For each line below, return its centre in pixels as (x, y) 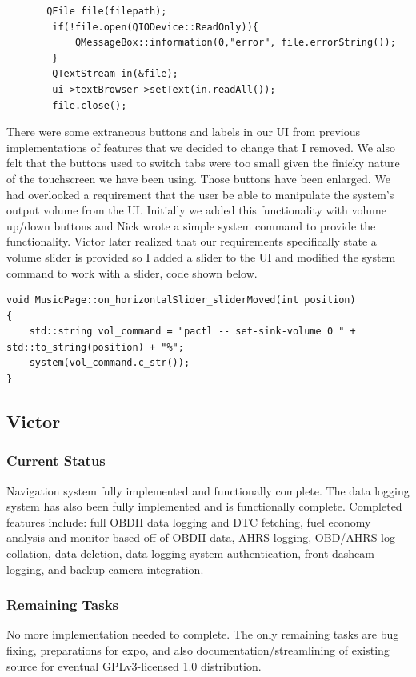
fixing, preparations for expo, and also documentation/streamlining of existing (198, 650)
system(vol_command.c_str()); (110, 363)
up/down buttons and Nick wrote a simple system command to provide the (191, 225)
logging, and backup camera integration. (105, 569)
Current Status (56, 461)
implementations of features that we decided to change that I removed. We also (201, 147)
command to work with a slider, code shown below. (132, 272)
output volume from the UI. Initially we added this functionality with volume (196, 210)
